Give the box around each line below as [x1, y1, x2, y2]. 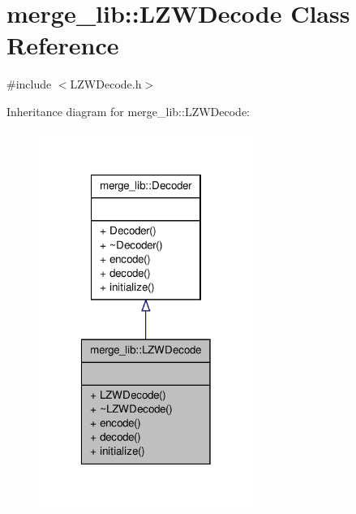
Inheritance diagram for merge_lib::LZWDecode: [6, 102, 251, 119]
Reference [6, 28, 119, 62]
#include [6, 76, 52, 93]
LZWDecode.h [70, 76, 142, 93]
